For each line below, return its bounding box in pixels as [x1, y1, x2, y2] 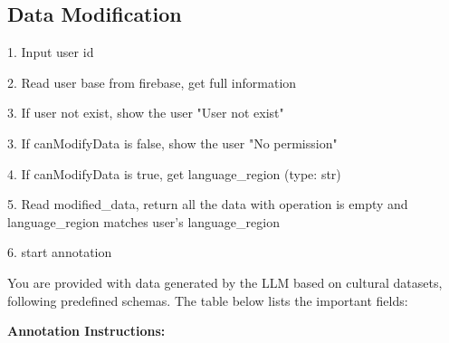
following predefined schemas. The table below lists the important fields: [7, 291, 408, 310]
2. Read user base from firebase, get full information [7, 72, 297, 91]
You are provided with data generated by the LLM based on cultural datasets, [7, 272, 443, 291]
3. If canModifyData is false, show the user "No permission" [7, 133, 338, 152]
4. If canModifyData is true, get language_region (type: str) [7, 164, 341, 183]
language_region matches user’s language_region [7, 212, 280, 231]
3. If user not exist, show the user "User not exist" [7, 103, 284, 122]
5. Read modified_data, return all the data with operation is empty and [7, 195, 408, 214]
